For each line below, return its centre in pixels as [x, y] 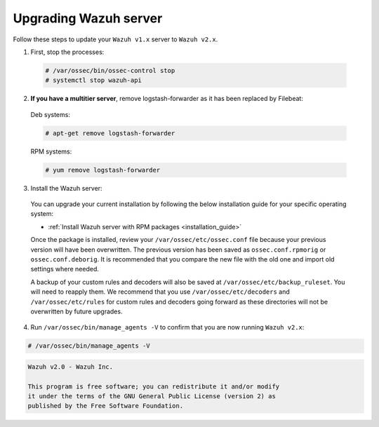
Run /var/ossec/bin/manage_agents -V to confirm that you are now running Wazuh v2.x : [167, 327]
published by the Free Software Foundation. [106, 406]
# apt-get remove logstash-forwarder [110, 133]
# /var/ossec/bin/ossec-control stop [110, 70]
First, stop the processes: [67, 52]
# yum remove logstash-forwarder [103, 170]
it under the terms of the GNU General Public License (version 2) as [152, 396]
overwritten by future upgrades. [77, 311]
